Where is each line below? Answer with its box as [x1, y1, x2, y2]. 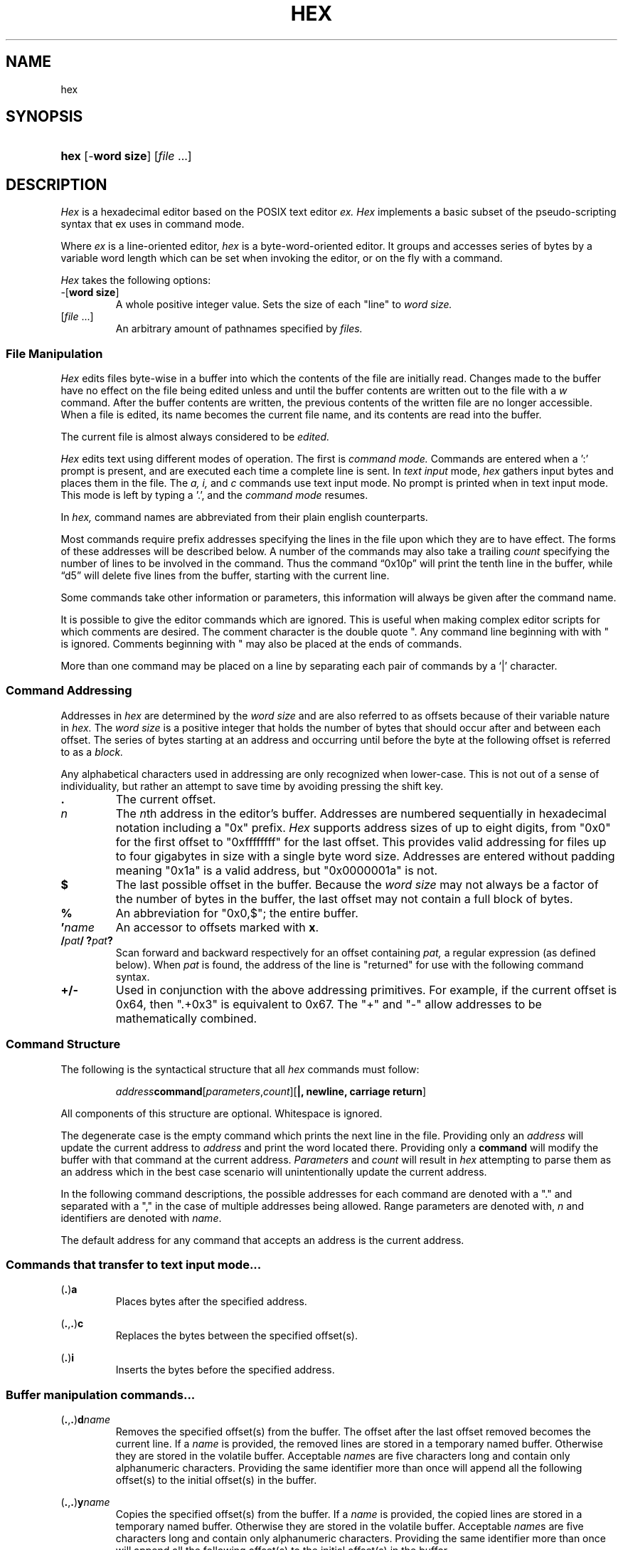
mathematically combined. [115, 1011, 257, 1026]
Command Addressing [6, 683, 132, 698]
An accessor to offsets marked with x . [115, 919, 319, 934]
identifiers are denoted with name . [60, 1211, 222, 1224]
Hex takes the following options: [60, 274, 211, 287]
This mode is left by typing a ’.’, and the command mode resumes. [60, 489, 368, 502]
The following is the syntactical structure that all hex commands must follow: [60, 1063, 420, 1075]
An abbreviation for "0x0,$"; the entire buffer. [115, 905, 358, 920]
